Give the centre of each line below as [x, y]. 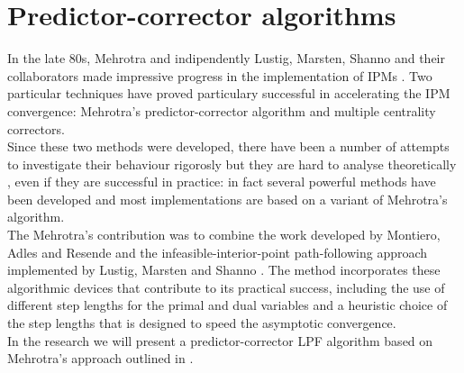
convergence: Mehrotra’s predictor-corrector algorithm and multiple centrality [222, 110]
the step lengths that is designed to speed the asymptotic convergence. [202, 323]
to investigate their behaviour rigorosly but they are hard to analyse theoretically [232, 164]
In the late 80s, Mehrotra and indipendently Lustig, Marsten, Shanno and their [226, 58]
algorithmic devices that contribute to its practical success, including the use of [226, 287]
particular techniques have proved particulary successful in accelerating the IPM [229, 93]
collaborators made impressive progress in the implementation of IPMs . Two [220, 75]
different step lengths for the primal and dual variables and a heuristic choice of [227, 305]
